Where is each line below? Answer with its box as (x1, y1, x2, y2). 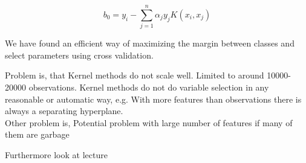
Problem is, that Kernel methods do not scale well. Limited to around (5, 69, 264, 81)
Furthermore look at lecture (5, 148, 108, 161)
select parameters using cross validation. (5, 48, 154, 61)
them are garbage (5, 128, 70, 141)
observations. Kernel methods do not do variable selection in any (28, 80, 269, 93)
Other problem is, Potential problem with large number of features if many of (5, 116, 293, 129)
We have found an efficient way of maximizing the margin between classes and (5, 37, 295, 50)
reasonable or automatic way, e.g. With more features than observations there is (5, 92, 302, 105)
